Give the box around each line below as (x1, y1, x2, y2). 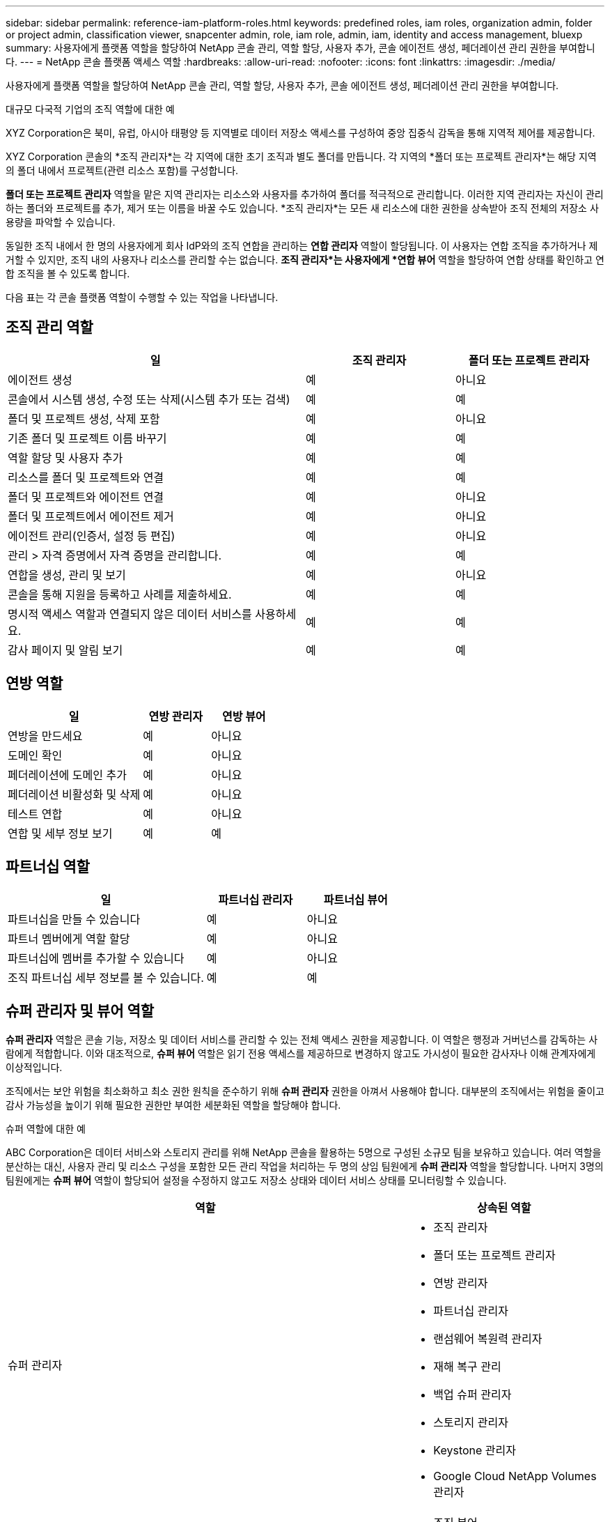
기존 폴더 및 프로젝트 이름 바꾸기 (8, 431, 167, 445)
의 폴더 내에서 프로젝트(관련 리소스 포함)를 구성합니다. (6, 164, 239, 176)
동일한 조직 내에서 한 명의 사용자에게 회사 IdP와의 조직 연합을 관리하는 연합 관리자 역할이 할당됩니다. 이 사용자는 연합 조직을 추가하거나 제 (6, 240, 598, 252)
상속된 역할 (476, 1201, 531, 1215)
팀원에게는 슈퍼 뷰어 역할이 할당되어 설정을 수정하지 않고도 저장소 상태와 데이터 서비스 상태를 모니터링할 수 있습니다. (6, 1174, 507, 1187)
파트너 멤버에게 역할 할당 (8, 931, 130, 946)
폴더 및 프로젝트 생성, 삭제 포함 (8, 411, 160, 426)
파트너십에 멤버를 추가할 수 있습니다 (8, 951, 185, 965)
